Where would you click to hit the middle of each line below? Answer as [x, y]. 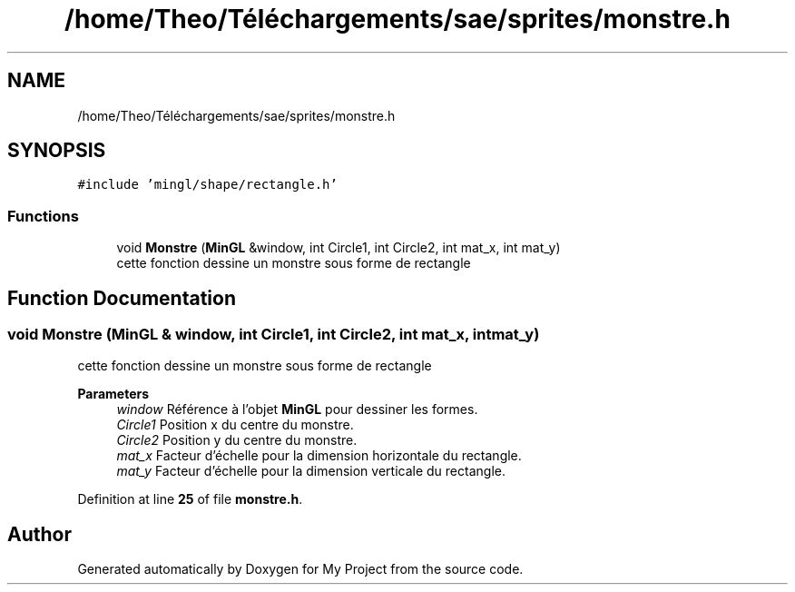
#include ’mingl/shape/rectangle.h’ [207, 185]
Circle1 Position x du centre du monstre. [235, 425]
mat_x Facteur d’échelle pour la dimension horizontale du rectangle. [319, 456]
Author [39, 534]
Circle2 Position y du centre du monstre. [237, 440]
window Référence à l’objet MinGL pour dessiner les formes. [297, 409]
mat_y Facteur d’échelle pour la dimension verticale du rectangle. [311, 471]
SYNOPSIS [57, 151]
